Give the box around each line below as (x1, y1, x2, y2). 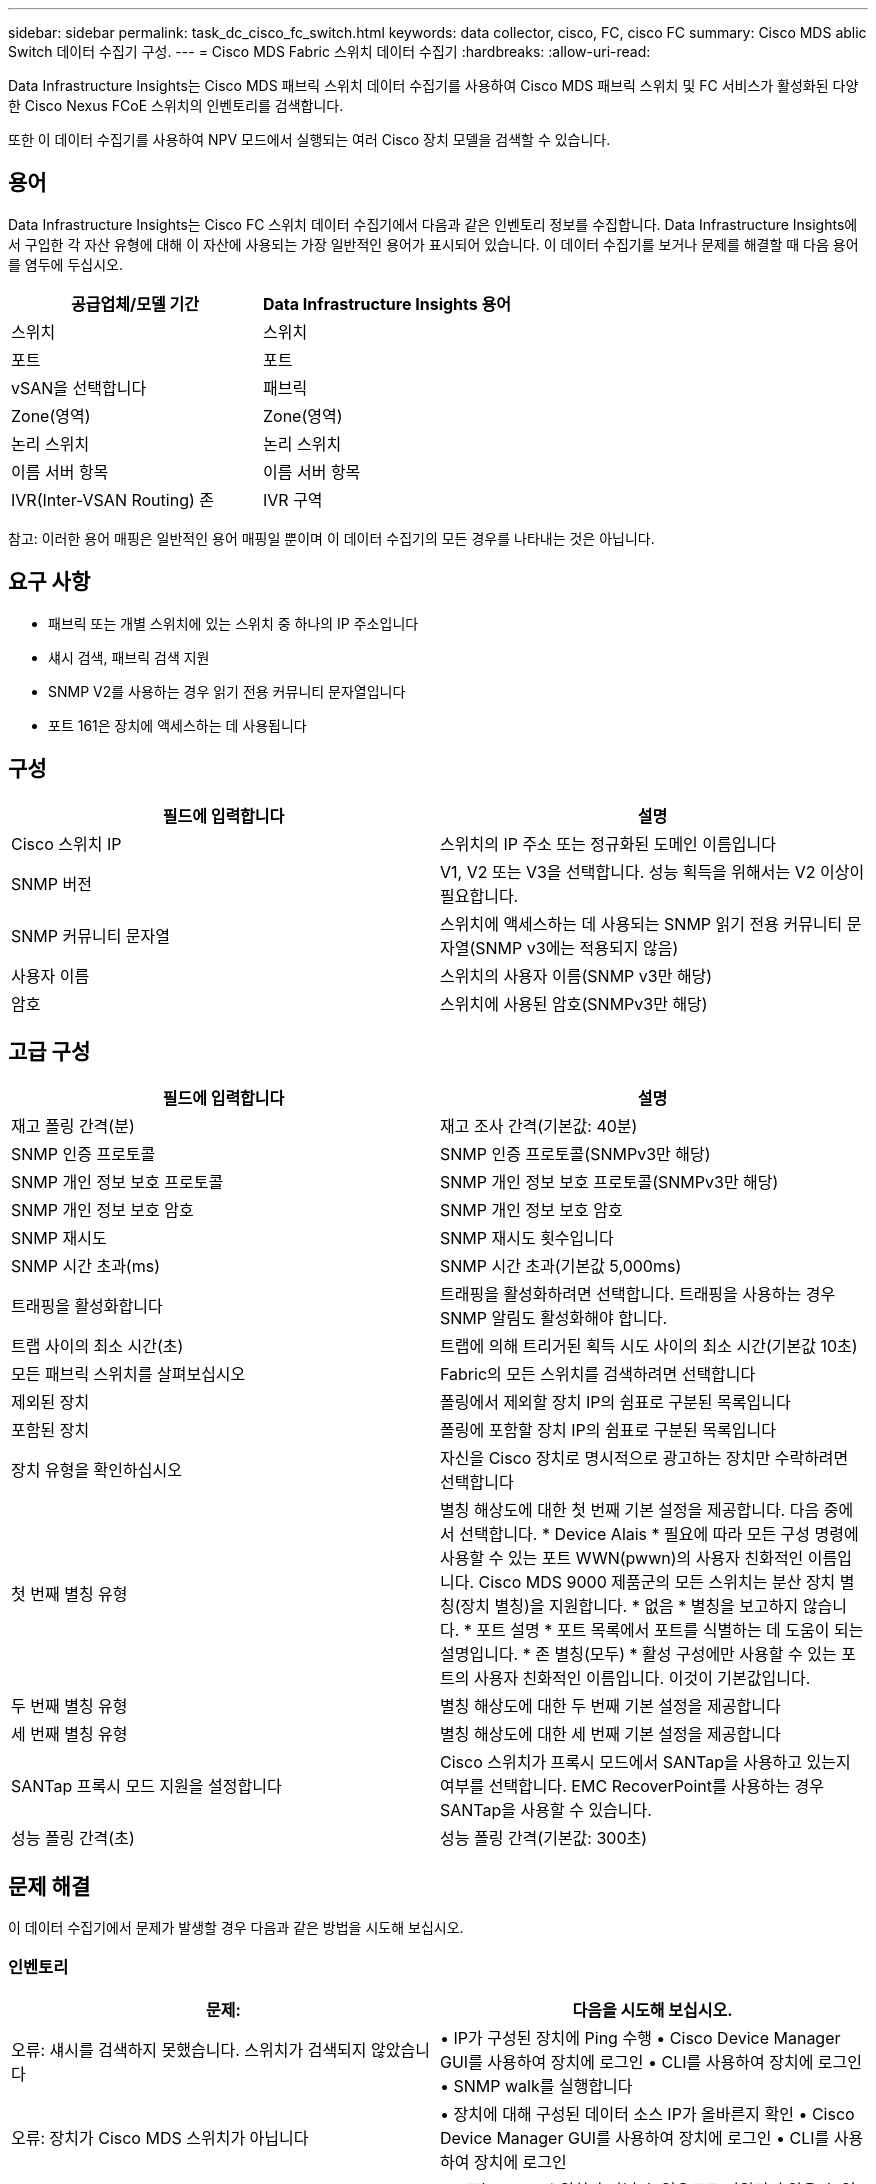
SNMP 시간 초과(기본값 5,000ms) (440, 1256, 682, 1277)
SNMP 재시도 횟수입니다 (440, 1228, 614, 1249)
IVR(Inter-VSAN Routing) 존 (11, 489, 215, 510)
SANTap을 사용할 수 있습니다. (440, 1800, 652, 1821)
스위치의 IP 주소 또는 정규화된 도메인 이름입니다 (440, 833, 776, 854)
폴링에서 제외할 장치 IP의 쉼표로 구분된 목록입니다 (440, 1392, 791, 1413)
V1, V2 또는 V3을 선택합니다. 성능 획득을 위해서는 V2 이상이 (440, 861, 865, 882)
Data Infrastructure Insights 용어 (263, 293, 511, 314)
